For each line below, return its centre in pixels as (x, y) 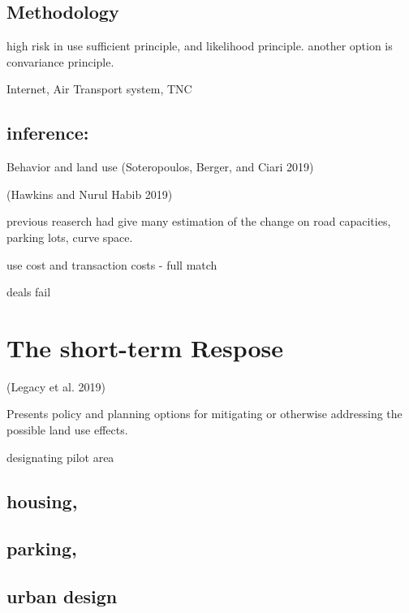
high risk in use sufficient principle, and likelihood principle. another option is (200, 46)
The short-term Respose (145, 347)
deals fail (29, 292)
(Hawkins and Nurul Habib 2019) (90, 194)
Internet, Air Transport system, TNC (99, 89)
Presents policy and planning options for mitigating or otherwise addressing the (204, 414)
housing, (42, 501)
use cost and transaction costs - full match (112, 264)
